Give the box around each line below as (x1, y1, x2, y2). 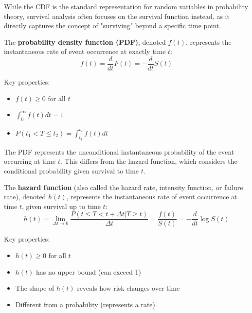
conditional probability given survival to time (4, 165, 139, 175)
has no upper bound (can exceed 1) (36, 266, 142, 277)
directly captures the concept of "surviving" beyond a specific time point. (4, 20, 221, 31)
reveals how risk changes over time (77, 283, 180, 293)
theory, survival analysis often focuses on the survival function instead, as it (4, 11, 230, 21)
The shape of (15, 283, 54, 293)
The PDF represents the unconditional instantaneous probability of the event (4, 146, 234, 156)
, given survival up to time (21, 201, 101, 211)
